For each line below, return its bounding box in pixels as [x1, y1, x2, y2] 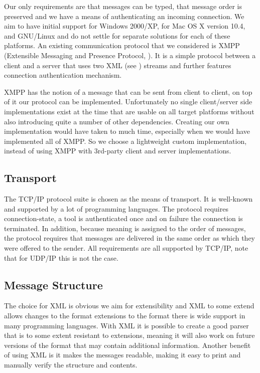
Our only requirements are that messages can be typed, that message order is [4, 1, 242, 11]
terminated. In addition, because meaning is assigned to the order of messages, [4, 223, 246, 233]
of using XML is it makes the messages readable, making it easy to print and [4, 349, 241, 360]
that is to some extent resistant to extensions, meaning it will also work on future [4, 330, 255, 340]
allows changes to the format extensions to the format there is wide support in [4, 310, 245, 321]
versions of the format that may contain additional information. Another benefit [4, 339, 251, 350]
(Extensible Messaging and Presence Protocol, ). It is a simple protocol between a [4, 50, 256, 60]
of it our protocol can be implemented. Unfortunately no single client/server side [4, 96, 252, 107]
